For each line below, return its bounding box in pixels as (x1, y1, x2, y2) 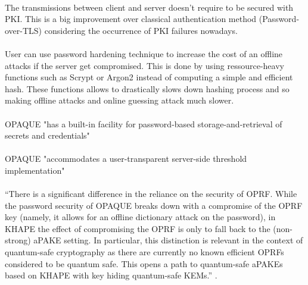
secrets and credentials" (5, 129, 90, 142)
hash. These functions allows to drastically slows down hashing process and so (5, 82, 290, 95)
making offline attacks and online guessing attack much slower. (5, 94, 234, 107)
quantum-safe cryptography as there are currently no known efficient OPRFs (5, 246, 284, 258)
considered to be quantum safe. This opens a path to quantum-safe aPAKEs (5, 257, 283, 270)
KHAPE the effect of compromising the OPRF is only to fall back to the (5, 222, 270, 234)
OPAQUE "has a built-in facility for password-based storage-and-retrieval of (5, 117, 282, 130)
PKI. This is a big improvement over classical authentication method (5, 12, 257, 25)
